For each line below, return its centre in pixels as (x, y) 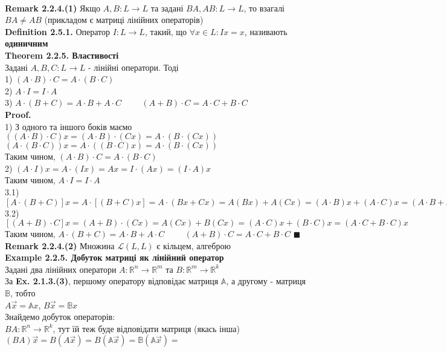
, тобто (23, 293)
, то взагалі (264, 8)
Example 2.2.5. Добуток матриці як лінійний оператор (114, 257)
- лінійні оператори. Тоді (133, 67)
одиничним (27, 43)
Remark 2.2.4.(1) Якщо (53, 8)
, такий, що (166, 31)
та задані (167, 8)
